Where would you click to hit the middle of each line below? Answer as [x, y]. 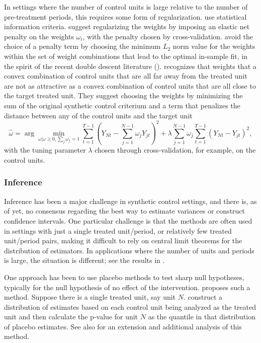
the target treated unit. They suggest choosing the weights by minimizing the [123, 95]
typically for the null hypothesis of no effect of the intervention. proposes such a [127, 287]
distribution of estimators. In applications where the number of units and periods [129, 250]
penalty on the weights [39, 36]
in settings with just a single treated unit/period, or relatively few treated [118, 230]
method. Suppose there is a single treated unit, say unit [90, 297]
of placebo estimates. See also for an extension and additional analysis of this [123, 326]
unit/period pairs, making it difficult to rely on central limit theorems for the [123, 241]
